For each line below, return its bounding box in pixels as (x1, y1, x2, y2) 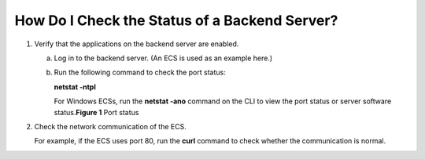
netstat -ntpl (54, 82, 96, 92)
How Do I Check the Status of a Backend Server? (14, 12, 338, 29)
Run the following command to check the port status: (54, 67, 226, 78)
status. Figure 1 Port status (54, 107, 139, 117)
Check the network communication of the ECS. (34, 121, 187, 131)
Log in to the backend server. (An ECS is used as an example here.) (54, 53, 273, 63)
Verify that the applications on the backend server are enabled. (34, 39, 239, 49)
